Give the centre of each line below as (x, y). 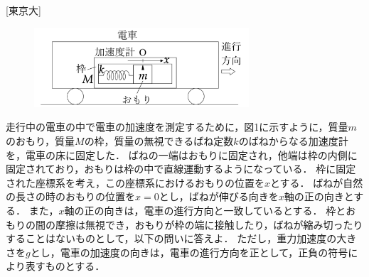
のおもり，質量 (41, 140)
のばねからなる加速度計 (293, 140)
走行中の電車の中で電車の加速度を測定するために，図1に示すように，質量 (177, 127)
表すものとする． (65, 266)
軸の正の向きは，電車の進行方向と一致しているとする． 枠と (205, 210)
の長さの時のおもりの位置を (70, 196)
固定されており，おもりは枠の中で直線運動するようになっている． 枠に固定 (181, 169)
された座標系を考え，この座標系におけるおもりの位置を (135, 182)
